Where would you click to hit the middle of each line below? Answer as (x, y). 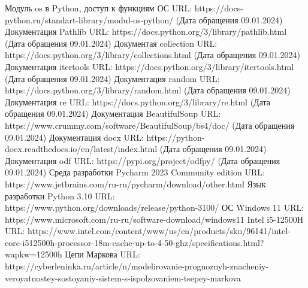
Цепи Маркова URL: (102, 254)
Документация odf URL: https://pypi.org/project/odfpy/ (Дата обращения (143, 160)
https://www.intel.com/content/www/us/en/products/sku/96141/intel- (159, 231)
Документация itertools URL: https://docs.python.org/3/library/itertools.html (150, 66)
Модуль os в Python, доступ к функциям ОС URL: (99, 8)
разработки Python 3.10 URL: (60, 195)
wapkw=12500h (34, 254)
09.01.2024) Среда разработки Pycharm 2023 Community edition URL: (135, 172)
